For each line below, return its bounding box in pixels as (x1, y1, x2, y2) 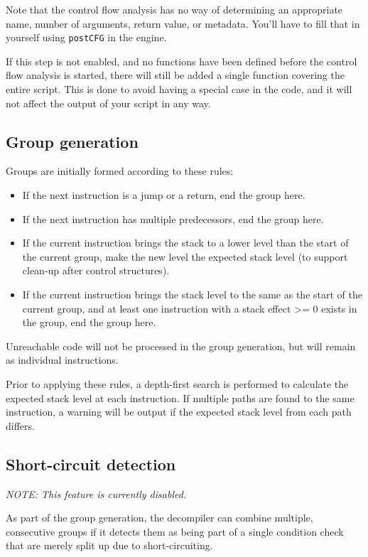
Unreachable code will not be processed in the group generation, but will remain (6, 338, 356, 353)
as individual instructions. (6, 352, 119, 367)
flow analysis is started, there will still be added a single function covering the (6, 67, 345, 82)
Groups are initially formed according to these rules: (6, 163, 234, 178)
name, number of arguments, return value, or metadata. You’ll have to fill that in (6, 16, 360, 31)
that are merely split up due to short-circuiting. (6, 538, 213, 553)
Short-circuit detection (6, 453, 176, 475)
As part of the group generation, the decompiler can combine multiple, (6, 510, 313, 525)
